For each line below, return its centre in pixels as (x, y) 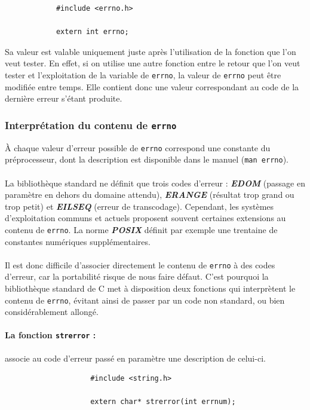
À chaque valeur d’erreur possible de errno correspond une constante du (138, 147)
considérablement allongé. (52, 312)
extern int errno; (92, 32)
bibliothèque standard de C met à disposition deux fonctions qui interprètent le (150, 288)
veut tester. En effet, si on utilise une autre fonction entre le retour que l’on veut (153, 63)
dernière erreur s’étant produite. (64, 98)
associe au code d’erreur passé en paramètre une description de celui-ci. (135, 358)
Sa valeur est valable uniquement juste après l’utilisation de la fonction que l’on (151, 51)
